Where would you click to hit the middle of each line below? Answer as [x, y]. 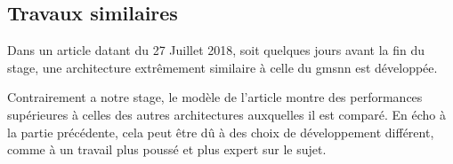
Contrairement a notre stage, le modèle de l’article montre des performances [215, 97]
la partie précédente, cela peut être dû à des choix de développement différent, [221, 132]
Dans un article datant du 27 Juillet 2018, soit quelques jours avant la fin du [216, 50]
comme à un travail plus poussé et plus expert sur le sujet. [167, 149]
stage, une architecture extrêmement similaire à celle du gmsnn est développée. [222, 67]
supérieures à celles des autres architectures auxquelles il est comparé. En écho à [226, 114]
